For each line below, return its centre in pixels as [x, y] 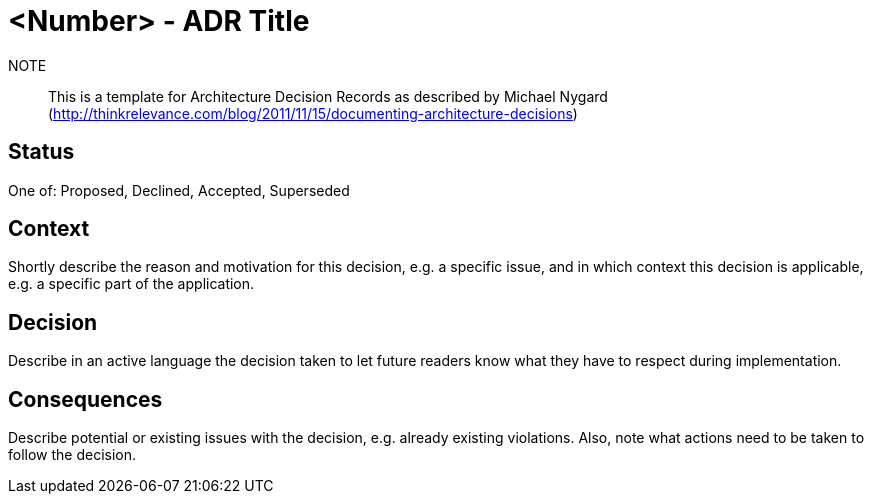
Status [41, 152]
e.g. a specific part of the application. [131, 284]
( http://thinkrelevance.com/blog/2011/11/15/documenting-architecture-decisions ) [313, 113]
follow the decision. [72, 455]
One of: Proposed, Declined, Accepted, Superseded [179, 190]
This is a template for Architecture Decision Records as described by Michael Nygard [328, 96]
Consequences [85, 399]
